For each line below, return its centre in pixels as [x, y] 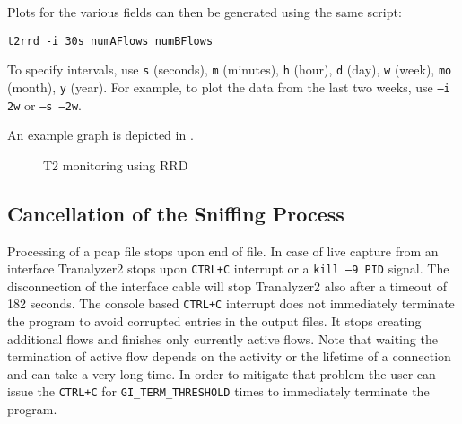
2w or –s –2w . [44, 104]
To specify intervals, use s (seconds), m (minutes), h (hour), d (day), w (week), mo [230, 69]
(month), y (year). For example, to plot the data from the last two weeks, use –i [229, 87]
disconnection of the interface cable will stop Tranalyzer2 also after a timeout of [227, 286]
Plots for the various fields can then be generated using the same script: [205, 12]
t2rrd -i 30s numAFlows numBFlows [110, 41]
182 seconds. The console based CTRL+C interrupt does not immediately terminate [231, 303]
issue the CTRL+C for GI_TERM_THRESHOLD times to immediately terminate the [218, 391]
